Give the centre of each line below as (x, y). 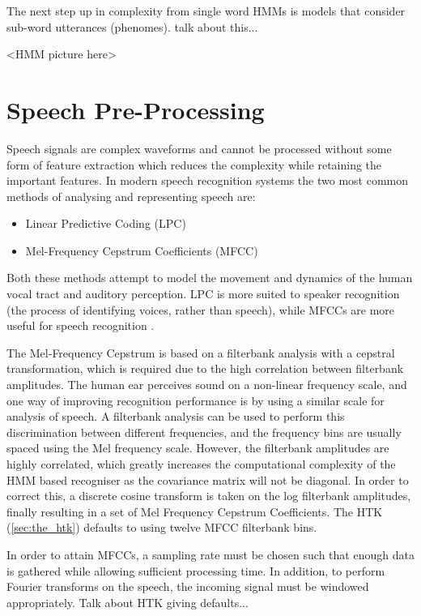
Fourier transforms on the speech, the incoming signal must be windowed (188, 586)
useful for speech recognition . (81, 325)
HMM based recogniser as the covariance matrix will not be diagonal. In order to (208, 479)
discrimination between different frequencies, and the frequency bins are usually (204, 432)
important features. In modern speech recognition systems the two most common (208, 180)
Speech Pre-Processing (136, 109)
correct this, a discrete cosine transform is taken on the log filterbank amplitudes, (209, 496)
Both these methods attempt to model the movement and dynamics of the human (210, 278)
